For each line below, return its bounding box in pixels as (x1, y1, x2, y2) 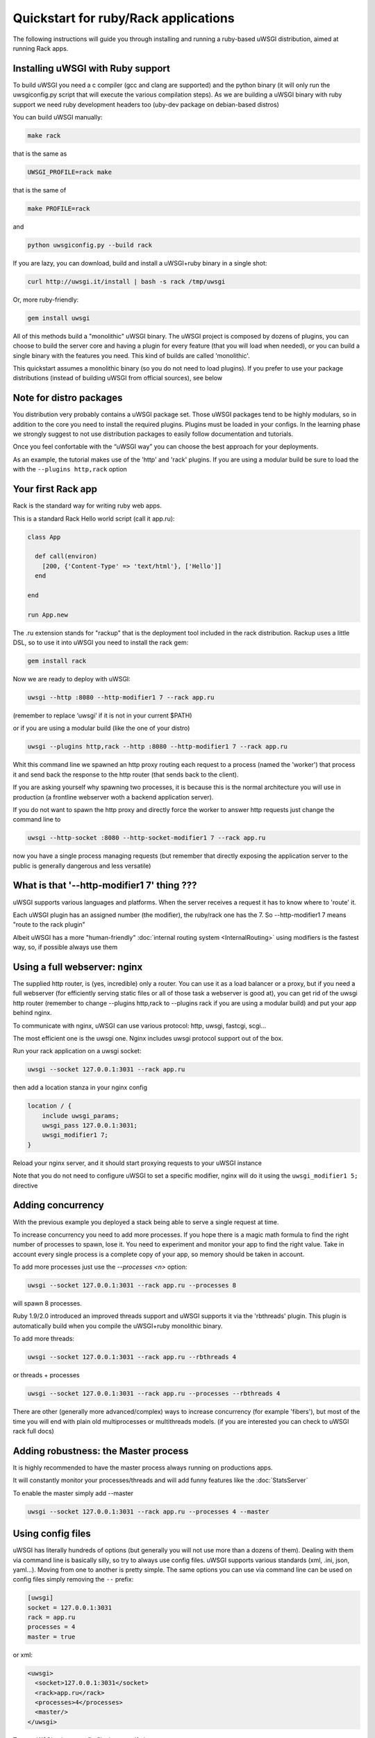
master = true (27, 1632, 76, 1641)
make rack (27, 132, 61, 139)
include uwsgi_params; (42, 1112, 119, 1119)
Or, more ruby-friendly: (12, 295, 79, 304)
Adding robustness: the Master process (12, 1445, 189, 1456)
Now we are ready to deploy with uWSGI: (12, 675, 131, 683)
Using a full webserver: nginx (12, 961, 143, 973)
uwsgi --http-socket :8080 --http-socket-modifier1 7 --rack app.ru (27, 834, 266, 842)
